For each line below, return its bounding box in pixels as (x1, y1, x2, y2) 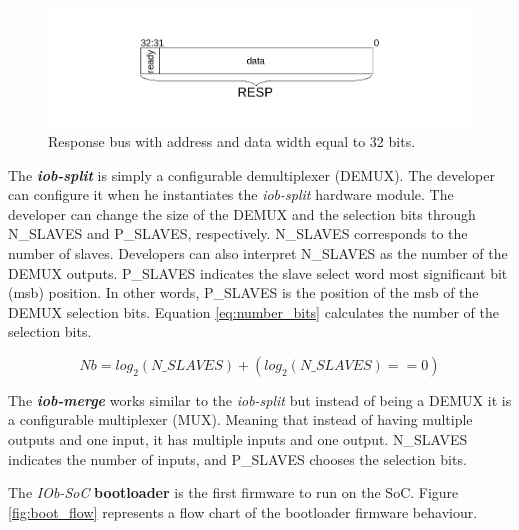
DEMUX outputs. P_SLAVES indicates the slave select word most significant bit (8, 262, 508, 283)
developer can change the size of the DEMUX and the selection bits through (8, 203, 476, 224)
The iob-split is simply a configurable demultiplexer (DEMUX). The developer (8, 164, 495, 185)
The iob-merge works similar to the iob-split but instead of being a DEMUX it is (8, 389, 512, 410)
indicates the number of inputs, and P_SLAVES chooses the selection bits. (8, 448, 467, 469)
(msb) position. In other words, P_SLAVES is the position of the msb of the (8, 282, 479, 303)
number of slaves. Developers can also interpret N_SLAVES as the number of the (8, 242, 508, 263)
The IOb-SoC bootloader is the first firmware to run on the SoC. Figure (8, 482, 459, 503)
